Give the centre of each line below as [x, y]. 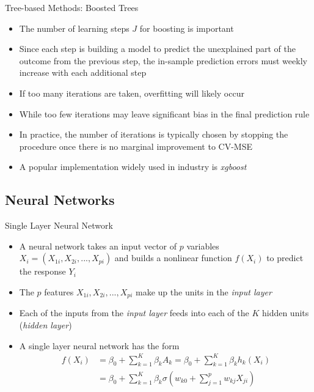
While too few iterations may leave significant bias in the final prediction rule [164, 113]
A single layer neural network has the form [99, 345]
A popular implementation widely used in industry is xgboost [133, 167]
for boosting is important [187, 28]
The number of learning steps [74, 28]
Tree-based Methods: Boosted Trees [72, 7]
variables [203, 246]
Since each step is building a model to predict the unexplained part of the [157, 49]
